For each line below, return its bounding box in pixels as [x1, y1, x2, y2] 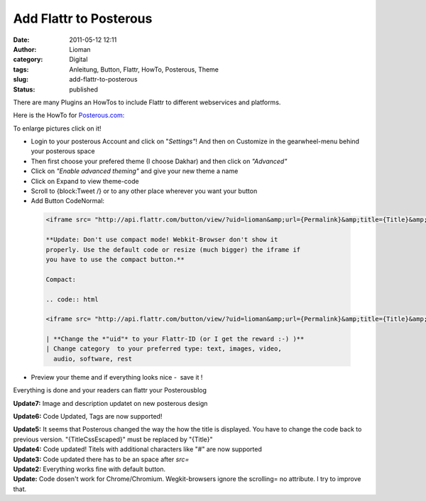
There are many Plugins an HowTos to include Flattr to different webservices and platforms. [13, 98, 281, 106]
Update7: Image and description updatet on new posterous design [13, 399, 208, 407]
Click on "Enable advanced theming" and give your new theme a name [31, 167, 239, 175]
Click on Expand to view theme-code [31, 177, 139, 185]
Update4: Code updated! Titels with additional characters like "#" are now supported [13, 445, 263, 453]
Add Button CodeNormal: [31, 197, 105, 205]
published [69, 85, 99, 94]
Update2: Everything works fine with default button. [13, 465, 166, 473]
